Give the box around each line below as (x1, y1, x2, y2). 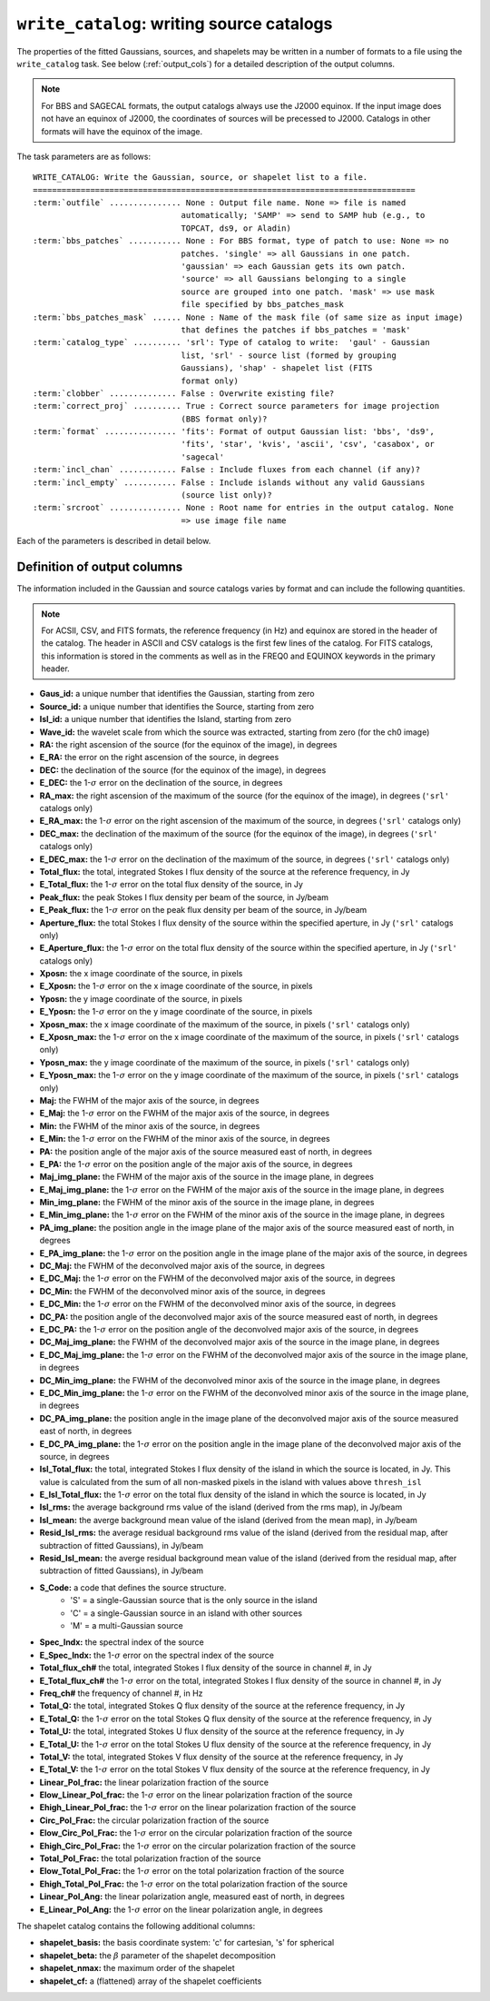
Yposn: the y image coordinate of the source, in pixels (39, 993, 243, 1004)
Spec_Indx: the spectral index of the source (39, 1637, 204, 1648)
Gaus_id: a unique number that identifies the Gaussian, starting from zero (39, 688, 315, 699)
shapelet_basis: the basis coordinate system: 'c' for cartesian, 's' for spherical (39, 1937, 335, 1948)
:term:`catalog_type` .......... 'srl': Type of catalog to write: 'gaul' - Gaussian (33, 337, 430, 348)
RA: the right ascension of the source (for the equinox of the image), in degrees (39, 739, 338, 750)
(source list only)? (181, 490, 272, 500)
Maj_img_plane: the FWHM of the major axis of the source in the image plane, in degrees (39, 1172, 374, 1183)
